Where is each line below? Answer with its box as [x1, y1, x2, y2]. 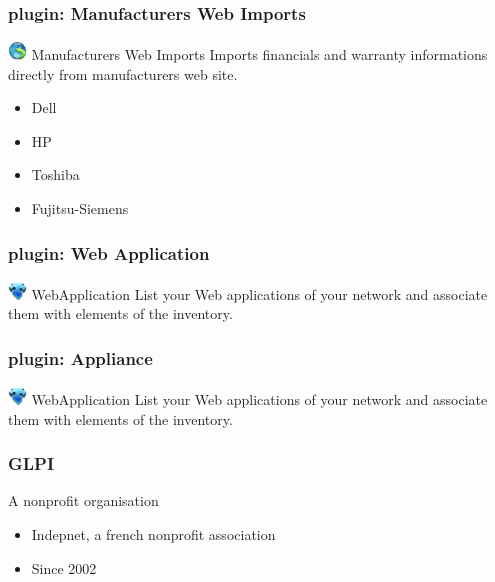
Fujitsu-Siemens [31, 198, 129, 219]
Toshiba [31, 164, 80, 185]
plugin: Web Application [8, 240, 210, 265]
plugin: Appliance [8, 345, 153, 370]
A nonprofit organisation [8, 490, 159, 511]
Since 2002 [31, 557, 97, 578]
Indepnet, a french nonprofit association [31, 524, 276, 545]
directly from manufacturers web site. [8, 63, 238, 84]
